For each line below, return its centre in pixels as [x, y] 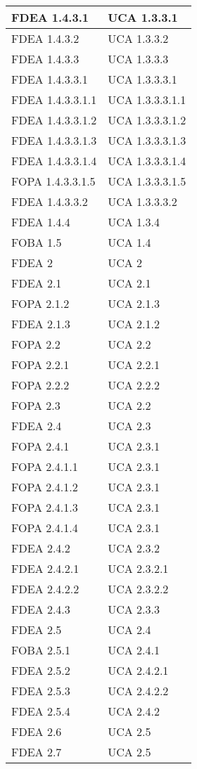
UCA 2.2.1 [134, 364]
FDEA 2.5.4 [41, 711]
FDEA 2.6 [37, 731]
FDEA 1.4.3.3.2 [50, 201]
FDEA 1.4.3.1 [50, 17]
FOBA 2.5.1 [41, 650]
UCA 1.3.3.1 [143, 17]
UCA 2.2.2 [134, 385]
